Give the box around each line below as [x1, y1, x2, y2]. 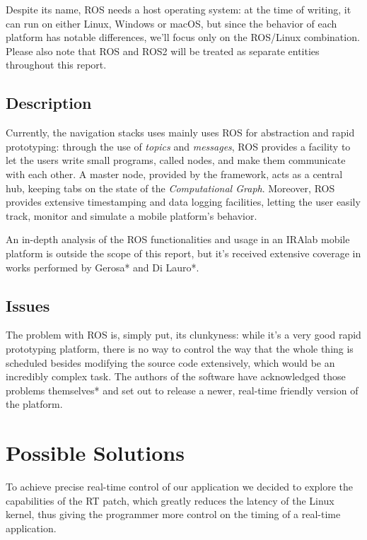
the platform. [6, 397, 63, 411]
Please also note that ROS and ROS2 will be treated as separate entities [6, 43, 320, 58]
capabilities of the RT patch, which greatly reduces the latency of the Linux [6, 493, 334, 507]
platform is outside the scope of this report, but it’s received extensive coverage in [6, 245, 361, 260]
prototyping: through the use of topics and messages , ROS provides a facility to [6, 139, 351, 153]
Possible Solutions [6, 438, 185, 467]
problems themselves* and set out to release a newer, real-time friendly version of [6, 382, 359, 397]
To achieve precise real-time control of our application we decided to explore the [6, 479, 354, 493]
